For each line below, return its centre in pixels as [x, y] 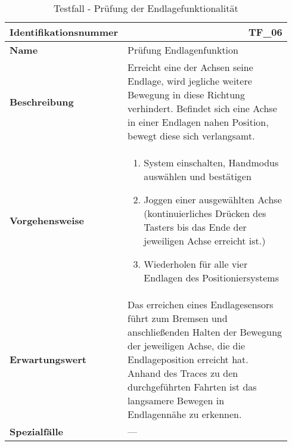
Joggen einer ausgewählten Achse [213, 199]
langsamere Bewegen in [176, 400]
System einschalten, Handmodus [211, 162]
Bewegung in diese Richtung [187, 95]
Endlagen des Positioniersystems [211, 278]
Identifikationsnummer [64, 32]
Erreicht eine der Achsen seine [190, 67]
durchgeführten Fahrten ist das [192, 387]
